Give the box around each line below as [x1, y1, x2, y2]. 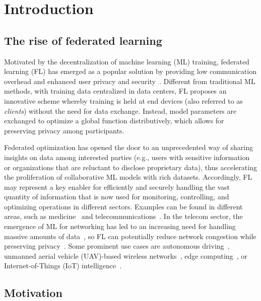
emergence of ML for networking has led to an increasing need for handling [4, 221, 236, 232]
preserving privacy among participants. [4, 125, 124, 135]
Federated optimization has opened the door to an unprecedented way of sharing [4, 142, 253, 153]
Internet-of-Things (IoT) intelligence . [4, 260, 122, 271]
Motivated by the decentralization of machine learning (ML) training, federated [4, 56, 249, 66]
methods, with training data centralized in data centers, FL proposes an [4, 86, 227, 96]
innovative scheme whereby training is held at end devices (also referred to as [4, 95, 243, 106]
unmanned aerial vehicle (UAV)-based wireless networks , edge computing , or [4, 250, 247, 261]
